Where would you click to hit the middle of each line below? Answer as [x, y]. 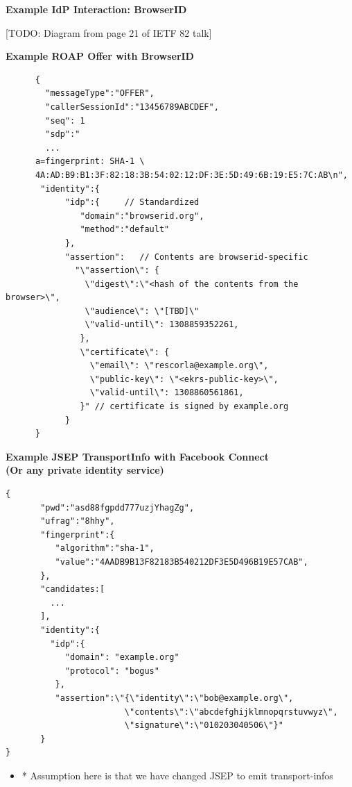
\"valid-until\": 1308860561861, [167, 393]
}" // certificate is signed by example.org [184, 407]
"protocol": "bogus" [112, 671]
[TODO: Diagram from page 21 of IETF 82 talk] [109, 32]
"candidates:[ [73, 589]
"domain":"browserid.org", [142, 216]
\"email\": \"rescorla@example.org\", [179, 366]
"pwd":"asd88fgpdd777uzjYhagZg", [117, 507]
